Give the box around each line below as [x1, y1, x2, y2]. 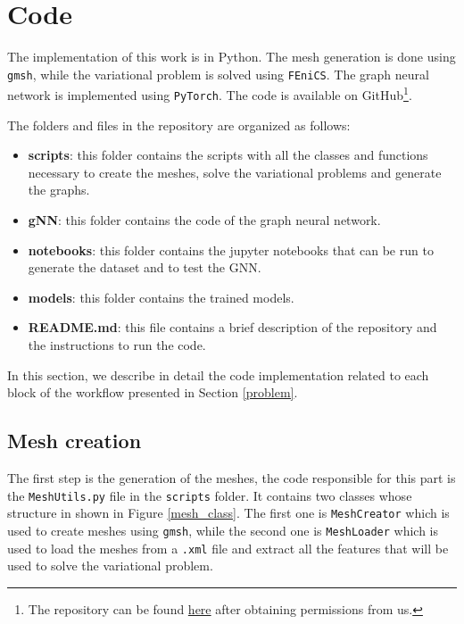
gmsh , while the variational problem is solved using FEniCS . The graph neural [7, 64, 429, 83]
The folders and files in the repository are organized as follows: [7, 115, 351, 134]
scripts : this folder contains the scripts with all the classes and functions [28, 146, 428, 164]
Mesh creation [7, 427, 142, 454]
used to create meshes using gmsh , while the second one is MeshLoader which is [7, 520, 439, 539]
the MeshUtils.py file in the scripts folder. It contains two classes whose [7, 486, 412, 504]
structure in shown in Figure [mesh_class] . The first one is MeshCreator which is [7, 503, 450, 522]
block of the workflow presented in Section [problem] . [7, 383, 298, 402]
